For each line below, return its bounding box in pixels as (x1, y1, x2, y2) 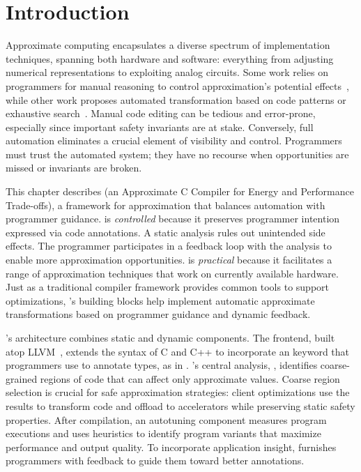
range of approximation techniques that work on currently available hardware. (6, 266, 339, 280)
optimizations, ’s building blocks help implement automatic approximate (6, 293, 315, 307)
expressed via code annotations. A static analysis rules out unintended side (6, 224, 325, 239)
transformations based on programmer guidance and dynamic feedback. (6, 307, 311, 321)
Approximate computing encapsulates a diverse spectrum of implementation (6, 38, 330, 52)
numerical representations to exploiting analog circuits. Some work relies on (6, 65, 328, 79)
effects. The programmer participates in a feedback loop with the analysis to (6, 238, 332, 253)
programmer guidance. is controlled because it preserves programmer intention (6, 211, 340, 226)
